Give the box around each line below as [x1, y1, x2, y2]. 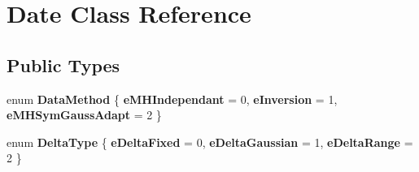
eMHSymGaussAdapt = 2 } [7, 106, 162, 123]
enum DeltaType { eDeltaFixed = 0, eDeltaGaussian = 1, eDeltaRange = [7, 133, 413, 150]
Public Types [7, 52, 120, 77]
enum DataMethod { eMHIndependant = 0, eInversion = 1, [7, 90, 338, 107]
